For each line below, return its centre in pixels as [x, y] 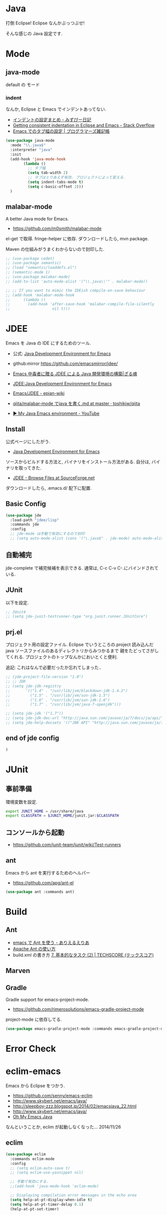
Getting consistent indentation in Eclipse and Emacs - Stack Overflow [84, 125]
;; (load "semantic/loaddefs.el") [41, 268]
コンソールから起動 [35, 833]
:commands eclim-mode [32, 1159]
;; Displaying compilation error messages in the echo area [73, 1195]
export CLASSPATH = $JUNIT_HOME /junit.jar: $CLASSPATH [62, 816]
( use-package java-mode [30, 141]
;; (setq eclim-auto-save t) [40, 1168]
